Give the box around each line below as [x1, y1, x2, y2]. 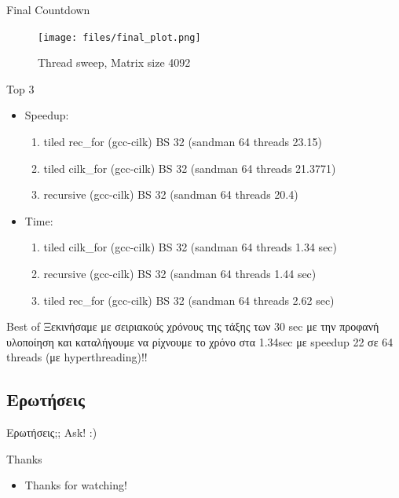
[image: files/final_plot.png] [38, 31, 201, 43]
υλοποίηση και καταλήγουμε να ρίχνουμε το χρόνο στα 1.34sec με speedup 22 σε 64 [6, 333, 394, 350]
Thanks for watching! [24, 477, 127, 493]
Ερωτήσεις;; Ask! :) [6, 424, 97, 441]
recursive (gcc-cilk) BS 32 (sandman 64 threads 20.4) [43, 186, 298, 203]
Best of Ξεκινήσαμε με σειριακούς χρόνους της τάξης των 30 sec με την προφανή [6, 318, 379, 335]
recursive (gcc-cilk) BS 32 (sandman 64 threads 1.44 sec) [43, 265, 317, 281]
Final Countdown [6, 2, 90, 17]
